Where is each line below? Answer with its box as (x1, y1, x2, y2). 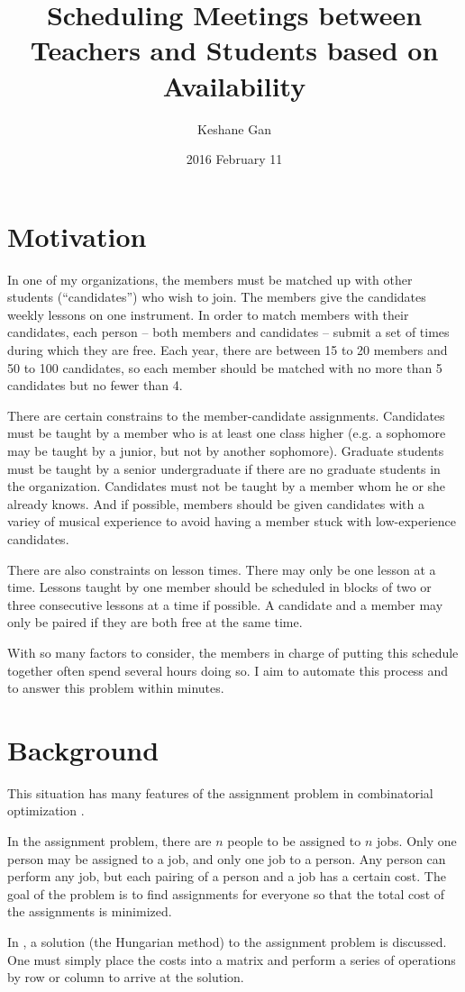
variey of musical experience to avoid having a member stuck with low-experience (7, 512, 457, 531)
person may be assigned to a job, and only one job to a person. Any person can (7, 849, 446, 868)
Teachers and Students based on (30, 32, 439, 68)
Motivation (7, 217, 147, 254)
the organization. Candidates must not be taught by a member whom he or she (7, 477, 446, 496)
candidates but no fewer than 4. (7, 376, 183, 395)
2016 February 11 (186, 150, 283, 168)
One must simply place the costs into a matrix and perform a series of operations (7, 950, 456, 969)
